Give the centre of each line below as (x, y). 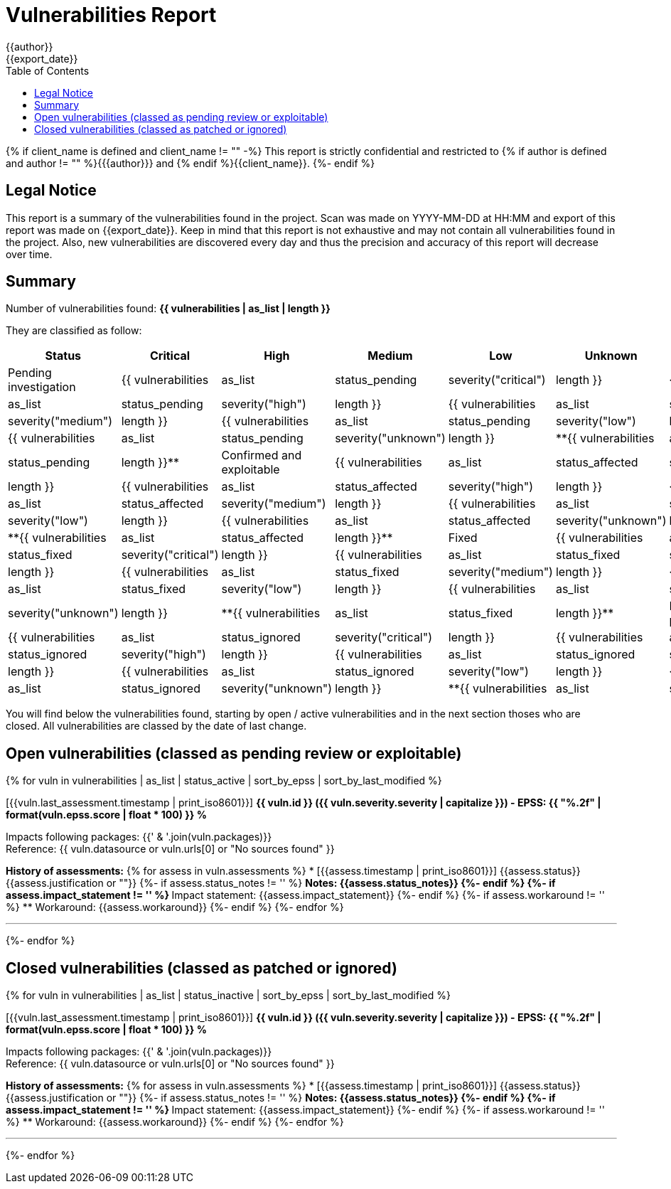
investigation (42, 387)
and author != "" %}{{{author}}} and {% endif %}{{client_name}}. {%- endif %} (190, 163)
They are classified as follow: (74, 331)
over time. (29, 254)
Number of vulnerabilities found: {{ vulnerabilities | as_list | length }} (168, 309)
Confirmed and (262, 455)
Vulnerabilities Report (111, 15)
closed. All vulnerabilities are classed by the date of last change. (156, 726)
